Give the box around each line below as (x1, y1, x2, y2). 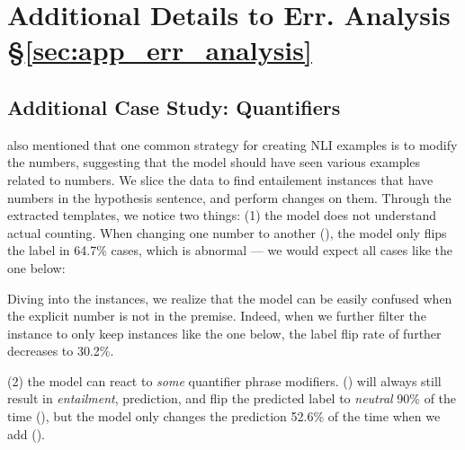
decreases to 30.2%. (7, 341, 114, 360)
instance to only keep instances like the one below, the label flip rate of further (7, 323, 442, 342)
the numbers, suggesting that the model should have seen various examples (7, 153, 421, 172)
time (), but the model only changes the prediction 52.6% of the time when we (7, 407, 441, 426)
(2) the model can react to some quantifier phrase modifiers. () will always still (7, 371, 442, 390)
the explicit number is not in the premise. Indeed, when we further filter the (7, 306, 426, 325)
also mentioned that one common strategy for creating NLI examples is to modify (7, 135, 458, 154)
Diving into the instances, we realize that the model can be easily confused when (7, 288, 452, 307)
